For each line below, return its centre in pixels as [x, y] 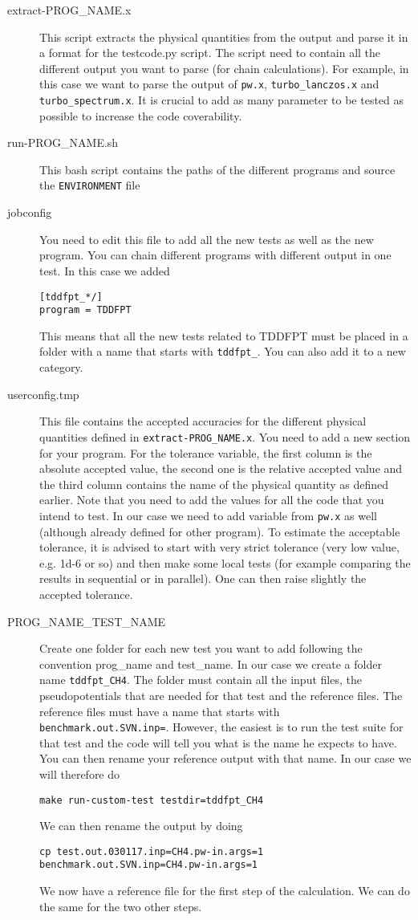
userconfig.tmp [43, 394]
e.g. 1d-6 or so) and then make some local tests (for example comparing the [225, 562]
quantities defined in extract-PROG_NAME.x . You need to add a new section [225, 436]
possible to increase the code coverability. [141, 115]
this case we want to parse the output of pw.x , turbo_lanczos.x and [209, 84]
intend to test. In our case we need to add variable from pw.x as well [208, 515]
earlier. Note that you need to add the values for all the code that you [212, 500]
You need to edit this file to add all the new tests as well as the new [207, 239]
